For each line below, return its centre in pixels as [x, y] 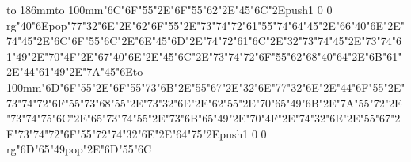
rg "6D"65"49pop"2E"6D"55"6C [79, 149]
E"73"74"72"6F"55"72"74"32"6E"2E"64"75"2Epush [125, 133]
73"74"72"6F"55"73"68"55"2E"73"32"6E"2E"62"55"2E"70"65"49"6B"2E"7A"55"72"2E [204, 102]
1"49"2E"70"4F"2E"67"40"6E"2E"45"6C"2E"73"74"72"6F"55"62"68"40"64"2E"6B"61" [204, 56]
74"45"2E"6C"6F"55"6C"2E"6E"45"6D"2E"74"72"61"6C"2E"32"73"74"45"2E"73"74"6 [204, 41]
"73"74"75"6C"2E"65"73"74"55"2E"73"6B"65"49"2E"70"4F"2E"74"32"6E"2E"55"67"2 [204, 118]
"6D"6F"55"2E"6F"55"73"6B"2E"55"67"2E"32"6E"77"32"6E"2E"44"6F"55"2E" [223, 87]
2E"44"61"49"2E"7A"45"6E [70, 72]
